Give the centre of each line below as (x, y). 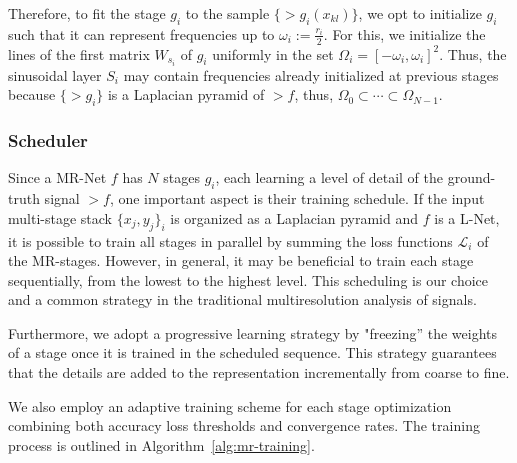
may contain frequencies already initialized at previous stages (311, 74)
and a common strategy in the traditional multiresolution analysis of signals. (242, 299)
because (32, 94)
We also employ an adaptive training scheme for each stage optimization (230, 405)
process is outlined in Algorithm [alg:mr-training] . (161, 444)
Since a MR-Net (57, 177)
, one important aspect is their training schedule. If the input (297, 198)
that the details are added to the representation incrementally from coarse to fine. (259, 372)
